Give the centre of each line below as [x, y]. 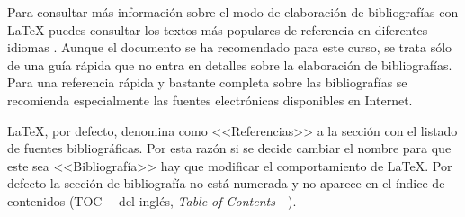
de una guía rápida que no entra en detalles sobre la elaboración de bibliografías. [230, 64]
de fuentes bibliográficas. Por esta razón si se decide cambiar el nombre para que [229, 148]
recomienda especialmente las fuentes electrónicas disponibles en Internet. [210, 99]
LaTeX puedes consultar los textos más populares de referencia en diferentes [218, 29]
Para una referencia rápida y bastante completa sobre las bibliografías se [207, 82]
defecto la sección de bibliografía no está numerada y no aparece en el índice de [226, 183]
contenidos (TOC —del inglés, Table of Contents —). [152, 200]
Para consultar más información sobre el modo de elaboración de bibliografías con [233, 12]
